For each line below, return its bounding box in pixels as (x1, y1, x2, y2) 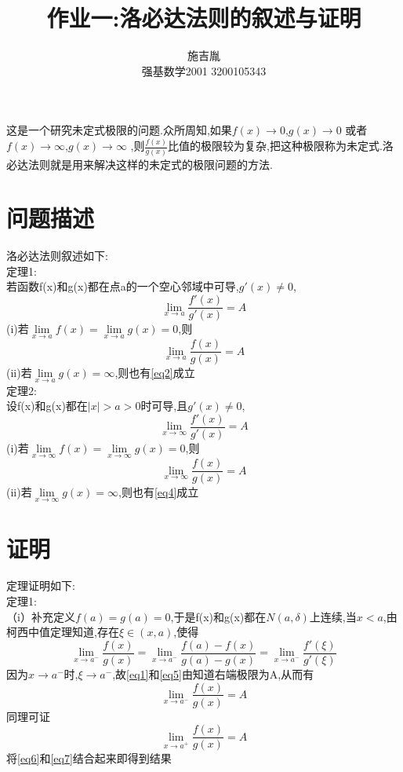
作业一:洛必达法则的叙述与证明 (46, 2, 361, 34)
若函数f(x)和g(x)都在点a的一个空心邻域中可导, (6, 278, 239, 295)
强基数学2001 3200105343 (141, 62, 267, 79)
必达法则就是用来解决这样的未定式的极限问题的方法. (6, 155, 273, 172)
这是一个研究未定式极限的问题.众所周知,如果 (6, 122, 232, 138)
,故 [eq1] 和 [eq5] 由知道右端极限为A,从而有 (112, 665, 314, 682)
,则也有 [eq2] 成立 (114, 364, 195, 381)
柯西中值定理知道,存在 (6, 624, 119, 640)
